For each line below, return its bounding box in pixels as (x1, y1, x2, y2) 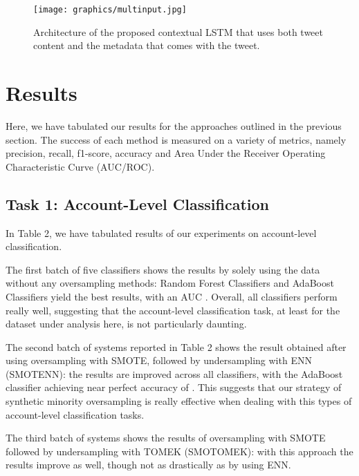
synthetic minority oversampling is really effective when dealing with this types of (6, 394, 352, 408)
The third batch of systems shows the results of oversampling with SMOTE (6, 430, 326, 445)
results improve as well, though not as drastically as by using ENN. (6, 457, 291, 472)
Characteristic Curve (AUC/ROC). (6, 159, 155, 173)
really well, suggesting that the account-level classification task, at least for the (6, 303, 340, 317)
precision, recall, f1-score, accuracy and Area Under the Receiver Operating (6, 146, 326, 160)
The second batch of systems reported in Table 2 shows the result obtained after (6, 339, 347, 354)
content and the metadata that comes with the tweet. (33, 38, 260, 53)
